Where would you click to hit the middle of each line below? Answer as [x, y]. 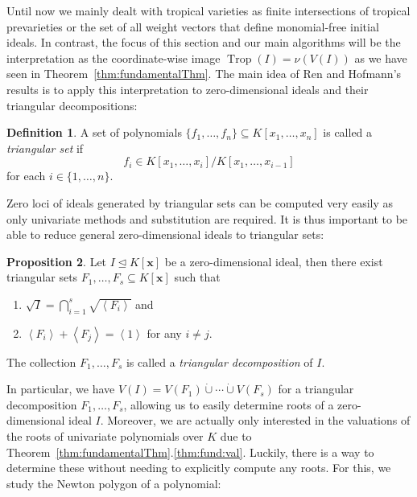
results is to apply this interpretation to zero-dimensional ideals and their [188, 89]
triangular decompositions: [72, 105]
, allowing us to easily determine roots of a [229, 404]
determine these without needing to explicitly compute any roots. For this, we [199, 468]
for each [26, 176]
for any [164, 333]
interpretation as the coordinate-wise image [114, 58]
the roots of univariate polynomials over [105, 436]
